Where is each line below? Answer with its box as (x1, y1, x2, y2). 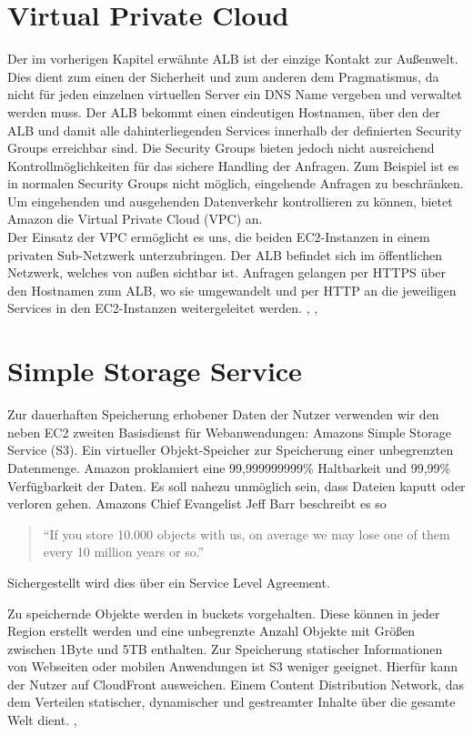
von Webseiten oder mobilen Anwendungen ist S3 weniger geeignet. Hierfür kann (7, 657, 458, 676)
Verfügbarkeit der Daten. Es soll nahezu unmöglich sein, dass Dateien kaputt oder (7, 476, 466, 495)
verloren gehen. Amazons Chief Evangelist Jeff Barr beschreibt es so (7, 494, 387, 513)
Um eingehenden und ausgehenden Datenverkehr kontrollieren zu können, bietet (7, 191, 453, 210)
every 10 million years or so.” (43, 542, 205, 561)
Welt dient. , (7, 710, 77, 730)
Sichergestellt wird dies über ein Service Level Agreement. (7, 572, 330, 591)
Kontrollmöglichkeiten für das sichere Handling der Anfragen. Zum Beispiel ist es (7, 156, 459, 175)
